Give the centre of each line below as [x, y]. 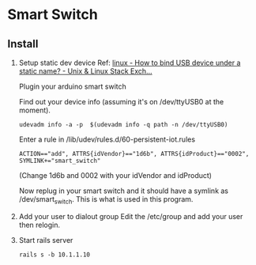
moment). [34, 110]
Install [23, 44]
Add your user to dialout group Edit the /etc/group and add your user [131, 216]
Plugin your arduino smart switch [73, 86]
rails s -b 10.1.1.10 [54, 255]
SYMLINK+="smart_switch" [60, 161]
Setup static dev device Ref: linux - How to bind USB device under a [130, 62]
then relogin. [40, 225]
